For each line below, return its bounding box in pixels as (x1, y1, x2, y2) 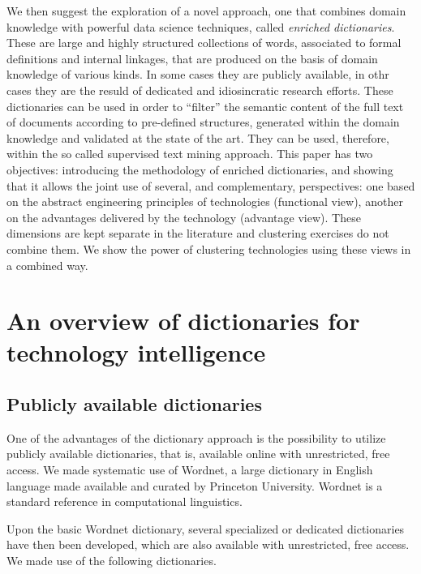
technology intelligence (6, 336, 266, 369)
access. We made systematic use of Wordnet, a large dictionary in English (6, 461, 373, 478)
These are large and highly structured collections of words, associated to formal (6, 34, 402, 51)
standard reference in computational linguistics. (6, 493, 243, 510)
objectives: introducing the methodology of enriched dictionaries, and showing (6, 161, 393, 178)
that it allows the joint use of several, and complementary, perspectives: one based (6, 177, 415, 194)
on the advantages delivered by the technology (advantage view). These (6, 208, 361, 225)
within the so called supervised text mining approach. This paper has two (6, 145, 373, 162)
